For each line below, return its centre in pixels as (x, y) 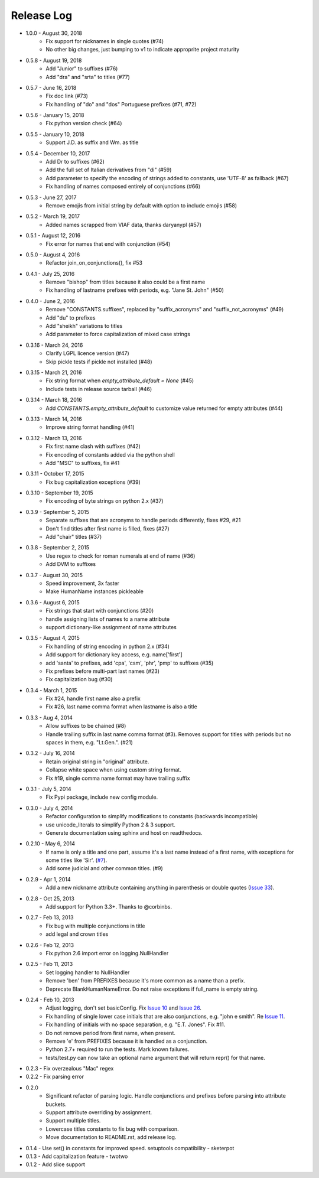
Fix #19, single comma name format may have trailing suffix (118, 778)
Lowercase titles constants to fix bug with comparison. (113, 1129)
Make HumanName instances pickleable (95, 591)
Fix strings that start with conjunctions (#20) (100, 611)
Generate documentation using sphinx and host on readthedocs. (124, 832)
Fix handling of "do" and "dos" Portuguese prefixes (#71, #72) (121, 104)
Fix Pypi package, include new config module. (102, 797)
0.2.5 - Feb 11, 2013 (49, 964)
